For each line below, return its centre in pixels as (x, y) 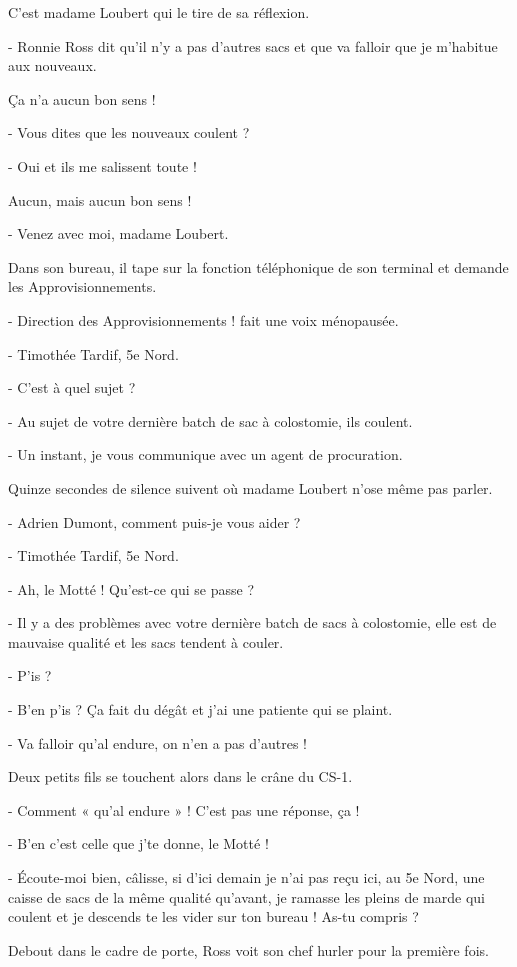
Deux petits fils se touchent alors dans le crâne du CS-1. (180, 776)
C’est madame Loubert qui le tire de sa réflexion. (159, 12)
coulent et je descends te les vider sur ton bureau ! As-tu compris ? (213, 916)
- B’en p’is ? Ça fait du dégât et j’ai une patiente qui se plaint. (200, 709)
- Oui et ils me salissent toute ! (102, 165)
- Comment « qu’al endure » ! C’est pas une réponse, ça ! (184, 809)
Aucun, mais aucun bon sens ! (100, 199)
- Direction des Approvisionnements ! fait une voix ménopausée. (203, 319)
